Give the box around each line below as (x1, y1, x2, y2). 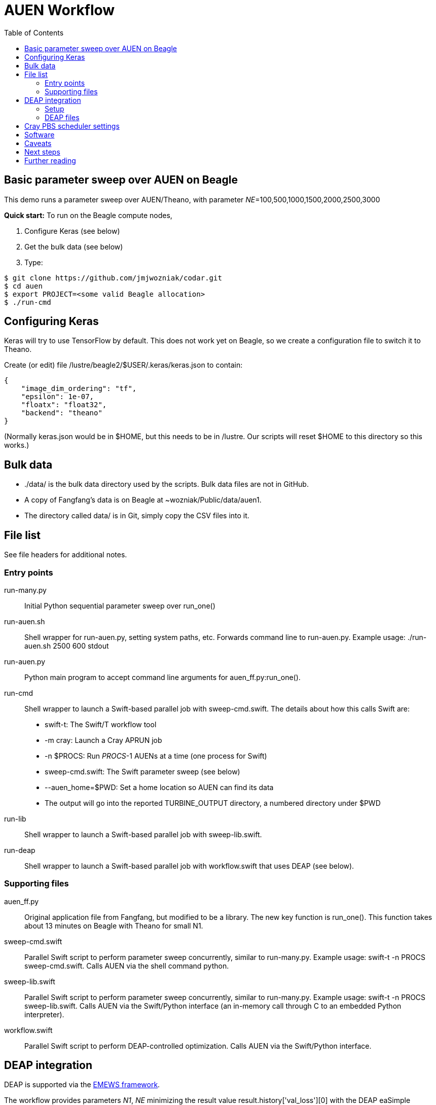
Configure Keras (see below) (24, 226, 120, 235)
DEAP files (45, 113, 80, 122)
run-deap (4, 845, 35, 854)
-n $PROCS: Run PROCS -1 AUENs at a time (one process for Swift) (45, 751, 267, 760)
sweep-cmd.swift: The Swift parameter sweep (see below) (45, 767, 240, 776)
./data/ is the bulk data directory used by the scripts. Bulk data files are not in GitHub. (24, 480, 309, 489)
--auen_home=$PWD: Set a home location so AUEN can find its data (45, 782, 274, 792)
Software (24, 130, 55, 139)
